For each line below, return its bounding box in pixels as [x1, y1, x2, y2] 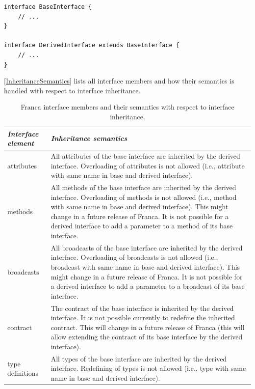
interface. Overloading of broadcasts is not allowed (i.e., [51, 252, 218, 262]
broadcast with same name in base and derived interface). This [51, 262, 240, 272]
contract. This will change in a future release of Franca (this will [51, 322, 245, 332]
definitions [7, 368, 39, 378]
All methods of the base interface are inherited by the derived [51, 182, 236, 192]
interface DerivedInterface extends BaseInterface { [4, 42, 179, 49]
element [7, 138, 34, 148]
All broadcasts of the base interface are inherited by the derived [51, 242, 243, 252]
